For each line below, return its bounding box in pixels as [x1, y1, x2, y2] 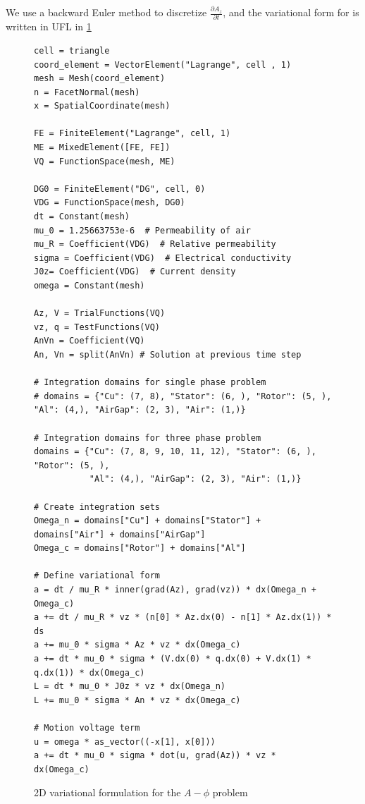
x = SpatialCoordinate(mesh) [34, 101, 171, 111]
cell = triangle [34, 45, 110, 56]
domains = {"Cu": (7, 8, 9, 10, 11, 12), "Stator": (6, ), [34, 446, 316, 457]
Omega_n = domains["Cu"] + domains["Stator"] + [34, 516, 261, 526]
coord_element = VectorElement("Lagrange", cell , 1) [34, 59, 292, 70]
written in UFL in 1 [6, 19, 92, 34]
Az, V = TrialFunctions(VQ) [34, 308, 166, 319]
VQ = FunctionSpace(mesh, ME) [34, 156, 175, 166]
